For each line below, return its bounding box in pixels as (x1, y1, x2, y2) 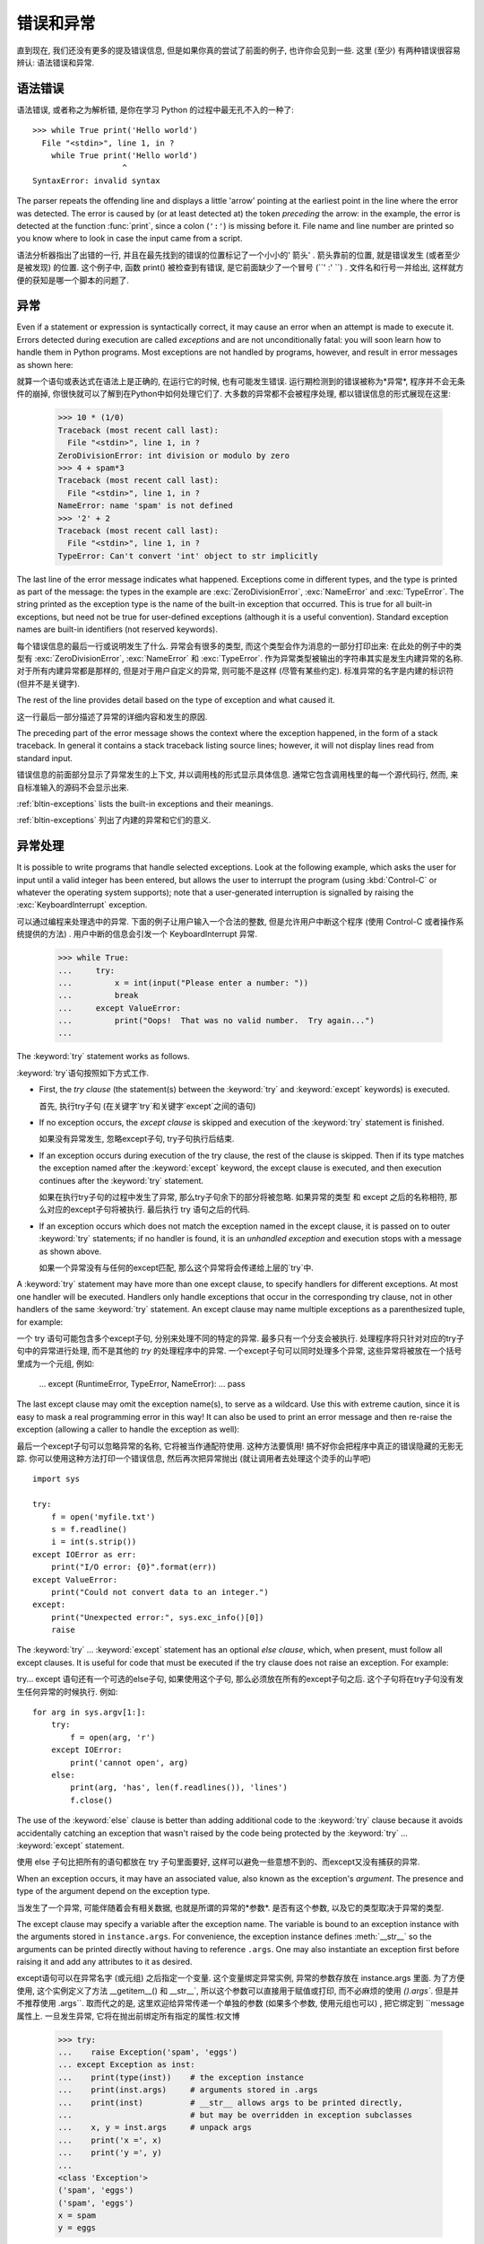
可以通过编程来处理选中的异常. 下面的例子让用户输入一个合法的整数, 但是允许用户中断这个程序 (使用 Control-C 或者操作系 (16, 916, 464, 926)
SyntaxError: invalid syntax (32, 175, 160, 186)
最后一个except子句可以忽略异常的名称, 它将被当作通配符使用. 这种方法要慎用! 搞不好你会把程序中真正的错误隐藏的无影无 (16, 1441, 463, 1451)
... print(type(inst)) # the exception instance (57, 2072, 304, 2082)
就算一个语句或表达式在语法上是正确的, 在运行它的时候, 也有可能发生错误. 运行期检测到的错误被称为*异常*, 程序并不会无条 (16, 376, 465, 386)
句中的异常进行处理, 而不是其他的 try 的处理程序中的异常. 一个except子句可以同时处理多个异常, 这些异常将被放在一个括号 (16, 1346, 462, 1356)
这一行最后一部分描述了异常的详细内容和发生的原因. (16, 711, 208, 722)
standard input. (16, 752, 73, 763)
